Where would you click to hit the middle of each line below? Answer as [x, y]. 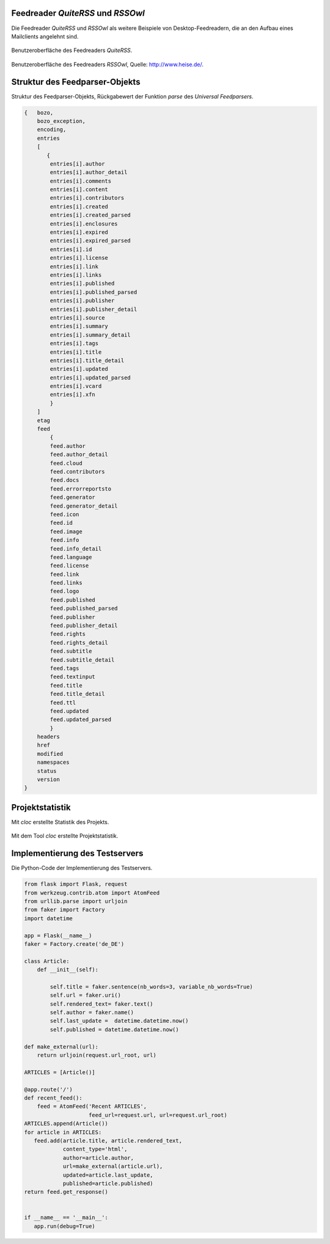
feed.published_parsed [84, 609]
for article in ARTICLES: [63, 1132]
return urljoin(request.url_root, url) [97, 1055]
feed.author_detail [79, 455]
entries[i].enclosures [84, 224]
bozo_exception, [61, 121]
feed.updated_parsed [81, 720]
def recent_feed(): [53, 1098]
